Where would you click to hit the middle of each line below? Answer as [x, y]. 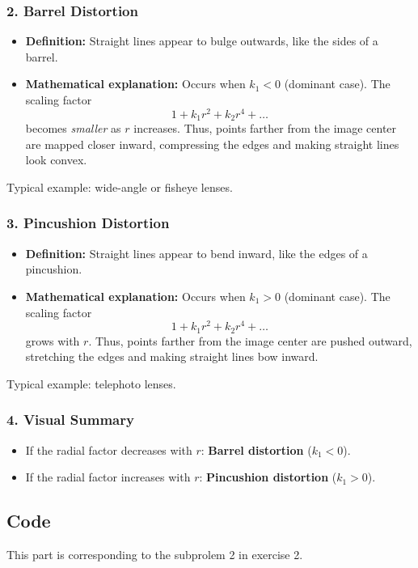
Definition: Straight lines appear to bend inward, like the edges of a [196, 253]
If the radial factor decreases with [109, 449]
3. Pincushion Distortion [88, 223]
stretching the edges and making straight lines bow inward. [172, 356]
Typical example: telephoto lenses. [91, 383]
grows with [53, 340]
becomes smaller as [73, 128]
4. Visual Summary [70, 420]
